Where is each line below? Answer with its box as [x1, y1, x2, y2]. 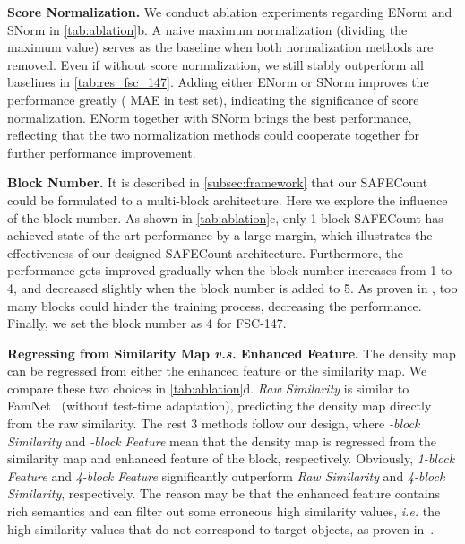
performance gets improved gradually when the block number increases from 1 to [7, 261, 452, 280]
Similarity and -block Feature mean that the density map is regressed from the [7, 431, 436, 450]
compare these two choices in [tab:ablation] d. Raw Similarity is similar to [7, 378, 409, 397]
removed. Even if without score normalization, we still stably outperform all [7, 55, 424, 73]
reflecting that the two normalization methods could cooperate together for [7, 125, 419, 144]
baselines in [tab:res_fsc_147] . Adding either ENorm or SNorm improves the [7, 73, 429, 91]
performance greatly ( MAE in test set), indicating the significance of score [7, 90, 419, 108]
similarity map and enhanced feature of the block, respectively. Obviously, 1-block [7, 449, 455, 468]
